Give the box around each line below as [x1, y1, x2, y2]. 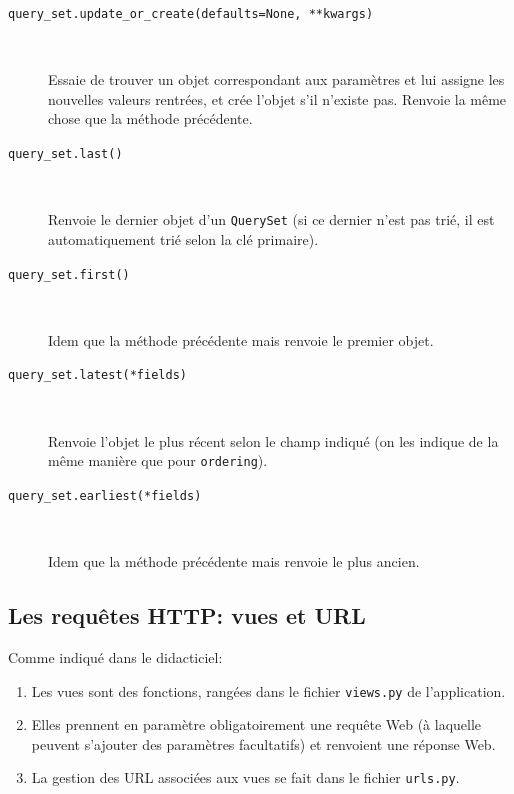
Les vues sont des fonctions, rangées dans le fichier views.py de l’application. [31, 680, 506, 701]
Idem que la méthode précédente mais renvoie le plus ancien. [48, 551, 420, 572]
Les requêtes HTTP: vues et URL [8, 600, 366, 631]
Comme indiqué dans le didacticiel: [8, 646, 223, 667]
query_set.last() [8, 147, 123, 162]
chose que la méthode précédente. [48, 108, 253, 129]
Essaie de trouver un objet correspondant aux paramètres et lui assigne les [48, 69, 505, 90]
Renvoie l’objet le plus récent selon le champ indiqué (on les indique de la [48, 430, 499, 451]
